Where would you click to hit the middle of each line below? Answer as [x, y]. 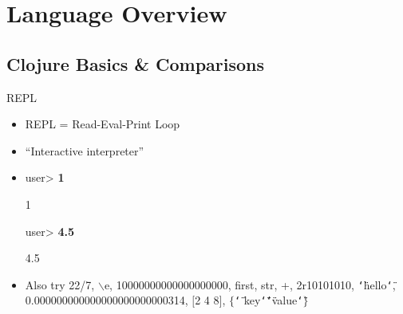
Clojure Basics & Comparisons [136, 63]
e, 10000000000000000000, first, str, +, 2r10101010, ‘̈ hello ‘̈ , [250, 284]
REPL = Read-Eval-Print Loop [103, 124]
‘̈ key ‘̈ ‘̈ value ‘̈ [269, 300]
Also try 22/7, [60, 284]
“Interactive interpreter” [85, 150]
